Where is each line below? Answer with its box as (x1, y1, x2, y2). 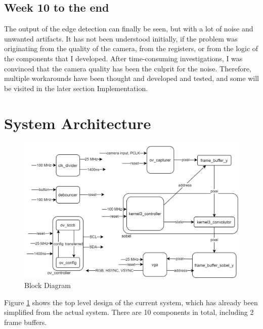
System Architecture (4, 112, 151, 133)
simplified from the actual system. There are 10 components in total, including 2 (4, 307, 254, 317)
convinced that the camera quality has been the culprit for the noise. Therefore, (4, 63, 251, 73)
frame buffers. (4, 316, 47, 327)
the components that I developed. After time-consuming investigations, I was (4, 53, 243, 63)
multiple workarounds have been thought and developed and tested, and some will (4, 73, 259, 84)
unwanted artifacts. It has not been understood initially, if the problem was (4, 33, 238, 44)
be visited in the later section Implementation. (4, 83, 148, 93)
